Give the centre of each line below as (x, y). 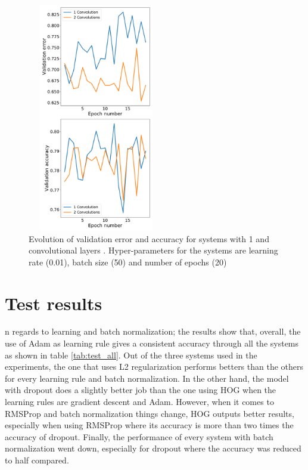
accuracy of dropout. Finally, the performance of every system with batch (139, 436)
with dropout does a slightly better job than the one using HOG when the (141, 390)
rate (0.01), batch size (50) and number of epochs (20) (128, 262)
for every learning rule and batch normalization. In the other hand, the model (147, 378)
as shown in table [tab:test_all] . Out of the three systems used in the (131, 355)
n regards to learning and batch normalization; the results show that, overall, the (153, 331)
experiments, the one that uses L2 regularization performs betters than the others (154, 367)
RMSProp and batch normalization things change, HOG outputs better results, (150, 413)
